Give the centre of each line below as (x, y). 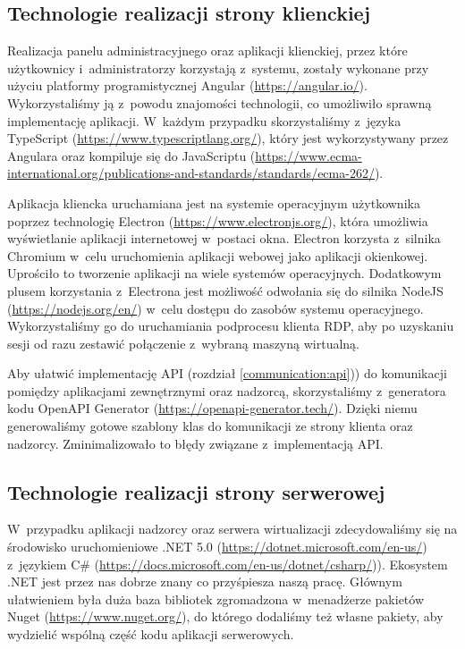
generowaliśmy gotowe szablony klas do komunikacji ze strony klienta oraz (210, 426)
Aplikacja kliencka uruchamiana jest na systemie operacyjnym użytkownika (214, 202)
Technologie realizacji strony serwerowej (196, 491)
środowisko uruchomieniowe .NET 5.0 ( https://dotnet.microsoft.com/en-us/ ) (217, 547)
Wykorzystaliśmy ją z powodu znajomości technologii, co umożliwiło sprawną (220, 102)
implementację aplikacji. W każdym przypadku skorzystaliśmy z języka (204, 120)
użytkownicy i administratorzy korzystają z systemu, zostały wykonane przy (218, 67)
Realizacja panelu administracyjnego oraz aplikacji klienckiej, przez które (207, 51)
